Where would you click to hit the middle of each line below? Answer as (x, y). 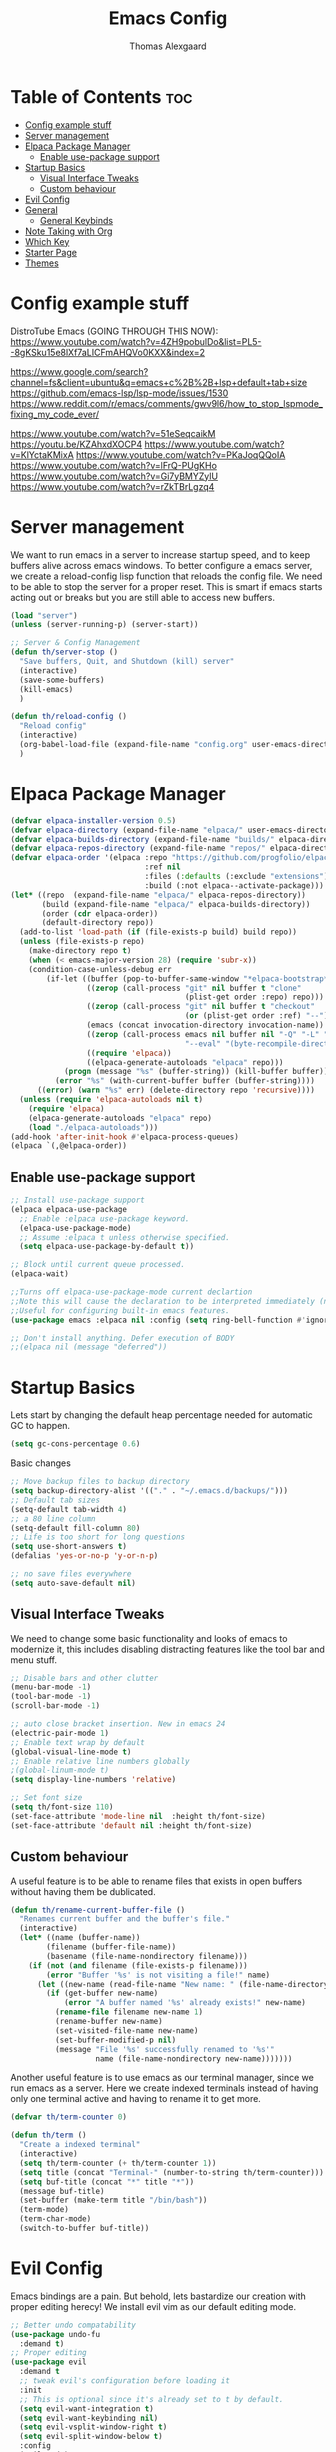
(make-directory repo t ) (80, 951)
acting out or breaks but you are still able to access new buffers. (142, 597)
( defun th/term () (48, 2135)
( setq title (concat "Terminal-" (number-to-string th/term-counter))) (172, 2172)
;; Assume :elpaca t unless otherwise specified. (124, 1237)
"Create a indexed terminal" (80, 2145)
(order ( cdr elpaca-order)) (100, 913)
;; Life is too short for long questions (98, 1537)
